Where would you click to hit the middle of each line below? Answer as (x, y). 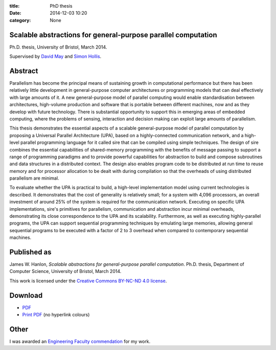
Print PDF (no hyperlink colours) (56, 315)
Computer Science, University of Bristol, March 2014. (65, 271)
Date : (15, 13)
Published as (30, 252)
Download (26, 295)
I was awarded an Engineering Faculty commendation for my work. (80, 341)
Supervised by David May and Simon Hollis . (55, 57)
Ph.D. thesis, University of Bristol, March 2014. (58, 47)
